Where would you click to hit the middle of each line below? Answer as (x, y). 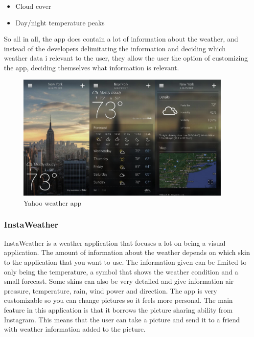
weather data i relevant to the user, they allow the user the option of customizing (126, 58)
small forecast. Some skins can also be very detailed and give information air (119, 281)
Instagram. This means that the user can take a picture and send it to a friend (122, 319)
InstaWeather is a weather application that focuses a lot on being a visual (115, 242)
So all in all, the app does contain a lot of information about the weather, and (121, 39)
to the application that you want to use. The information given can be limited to (125, 262)
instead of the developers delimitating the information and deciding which (115, 48)
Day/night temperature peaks (60, 22)
